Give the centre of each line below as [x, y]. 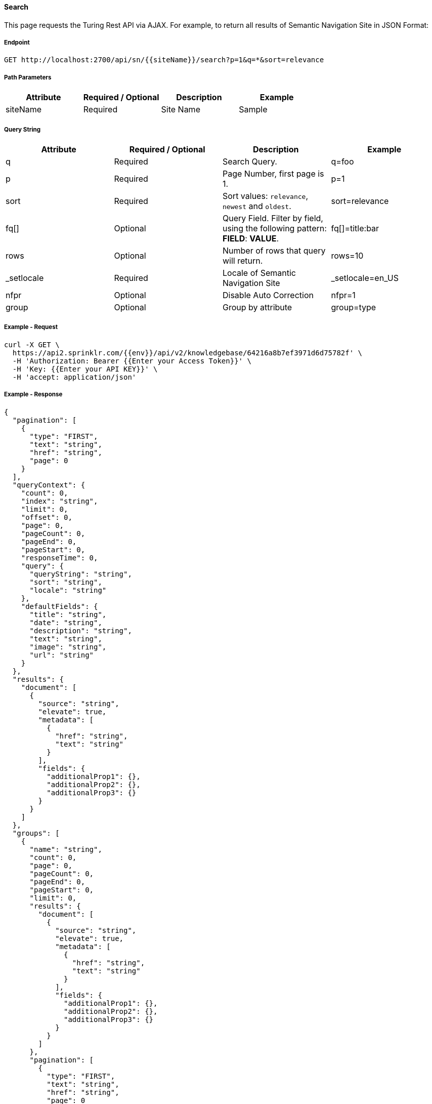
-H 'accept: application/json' [74, 377]
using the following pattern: [275, 228]
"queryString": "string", [81, 574]
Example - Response [33, 395]
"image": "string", [68, 647]
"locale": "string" [68, 590]
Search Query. [250, 161]
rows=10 [347, 255]
